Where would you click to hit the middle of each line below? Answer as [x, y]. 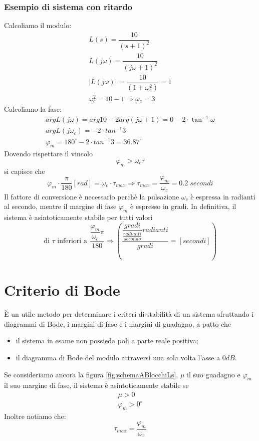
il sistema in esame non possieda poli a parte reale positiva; [107, 341]
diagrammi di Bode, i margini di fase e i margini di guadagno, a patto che [118, 323]
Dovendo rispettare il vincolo [48, 154]
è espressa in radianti [223, 196]
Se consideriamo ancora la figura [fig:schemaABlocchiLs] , [91, 374]
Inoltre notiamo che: [35, 416]
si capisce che [25, 171]
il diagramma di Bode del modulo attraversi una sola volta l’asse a [118, 357]
